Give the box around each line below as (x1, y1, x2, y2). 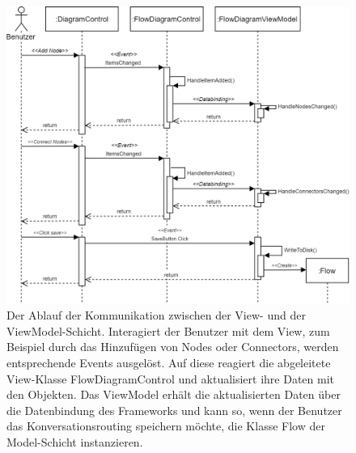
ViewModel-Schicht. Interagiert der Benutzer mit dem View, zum (6, 322, 330, 339)
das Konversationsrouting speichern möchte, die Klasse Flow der (6, 417, 325, 434)
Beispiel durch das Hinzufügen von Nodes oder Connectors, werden (6, 338, 339, 355)
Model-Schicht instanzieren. (6, 434, 143, 451)
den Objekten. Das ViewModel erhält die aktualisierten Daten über (6, 386, 341, 403)
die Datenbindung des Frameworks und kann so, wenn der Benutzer (6, 401, 342, 418)
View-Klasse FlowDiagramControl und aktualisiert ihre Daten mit (6, 370, 335, 387)
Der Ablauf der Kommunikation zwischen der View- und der (6, 307, 306, 324)
